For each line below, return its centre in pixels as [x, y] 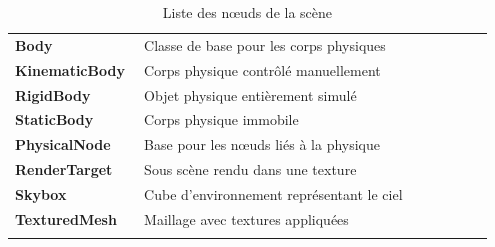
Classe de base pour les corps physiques [265, 44]
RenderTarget [64, 169]
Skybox [41, 193]
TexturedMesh [66, 218]
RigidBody [53, 94]
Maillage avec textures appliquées [246, 218]
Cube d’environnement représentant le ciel [273, 193]
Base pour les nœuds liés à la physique [262, 144]
